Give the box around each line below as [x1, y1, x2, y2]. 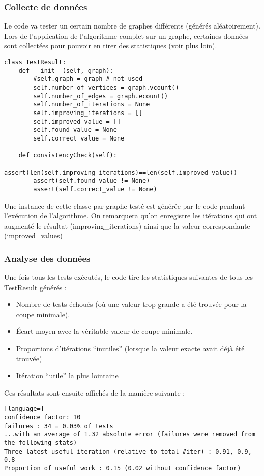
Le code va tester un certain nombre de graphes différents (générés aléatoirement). [4, 20, 260, 31]
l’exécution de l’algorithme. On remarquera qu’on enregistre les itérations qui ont [4, 210, 257, 221]
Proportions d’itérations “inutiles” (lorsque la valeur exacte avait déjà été [16, 343, 245, 354]
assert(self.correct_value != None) [33, 185, 157, 193]
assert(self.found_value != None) [33, 177, 150, 185]
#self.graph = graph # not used [33, 75, 143, 83]
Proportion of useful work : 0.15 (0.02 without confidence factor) [4, 465, 241, 472]
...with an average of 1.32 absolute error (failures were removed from [4, 431, 255, 438]
